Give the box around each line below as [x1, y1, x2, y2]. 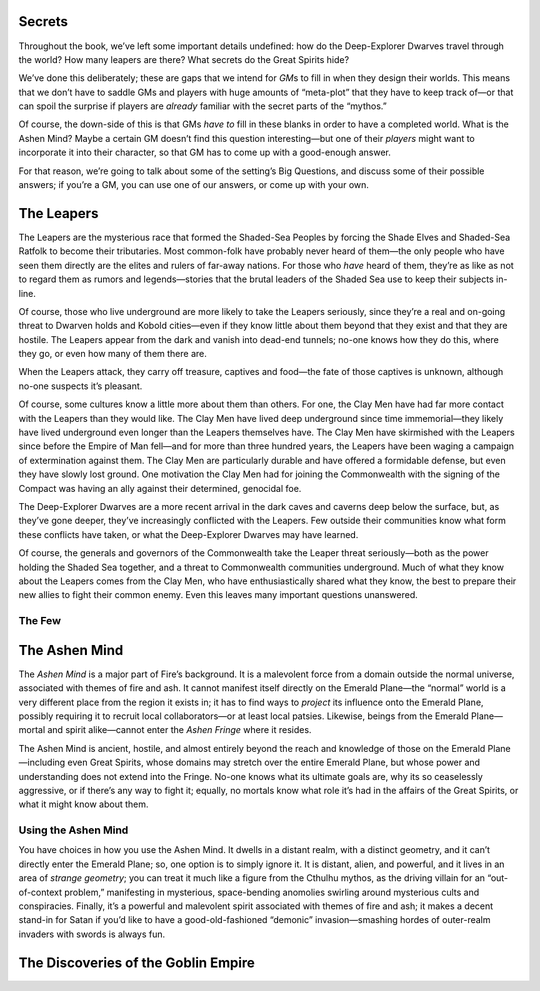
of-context [18, 886, 63, 898]
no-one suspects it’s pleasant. [18, 380, 143, 392]
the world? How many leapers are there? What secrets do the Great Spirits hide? [18, 53, 350, 65]
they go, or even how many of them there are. [18, 348, 207, 360]
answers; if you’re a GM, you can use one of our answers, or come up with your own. [18, 179, 370, 191]
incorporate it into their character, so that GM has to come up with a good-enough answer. [18, 146, 392, 159]
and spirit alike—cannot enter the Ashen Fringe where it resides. [46, 724, 312, 736]
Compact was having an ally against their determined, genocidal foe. [18, 482, 302, 494]
